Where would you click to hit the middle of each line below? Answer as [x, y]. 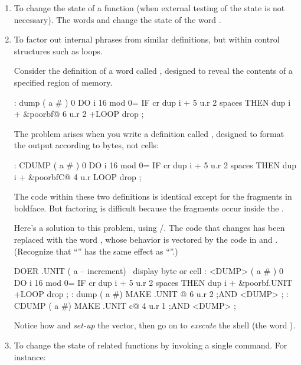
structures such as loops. [58, 50]
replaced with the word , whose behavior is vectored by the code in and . [146, 239]
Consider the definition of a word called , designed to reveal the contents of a [153, 71]
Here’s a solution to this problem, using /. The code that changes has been [149, 228]
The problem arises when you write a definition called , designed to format [149, 133]
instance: [30, 356]
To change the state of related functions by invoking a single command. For [150, 345]
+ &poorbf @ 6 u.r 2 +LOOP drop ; [79, 114]
